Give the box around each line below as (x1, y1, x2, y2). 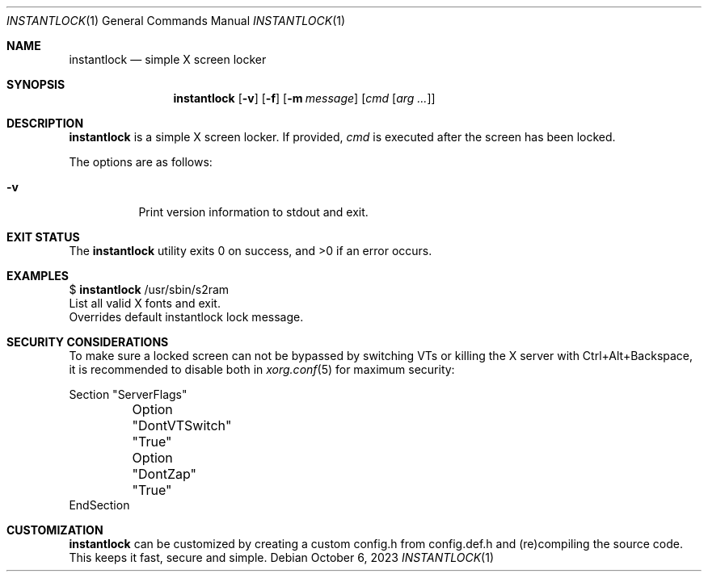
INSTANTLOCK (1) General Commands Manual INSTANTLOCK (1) (6, 14, 346, 27)
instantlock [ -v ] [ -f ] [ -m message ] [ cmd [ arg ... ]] (173, 91, 436, 105)
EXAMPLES (6, 269, 69, 283)
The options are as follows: (69, 155, 213, 169)
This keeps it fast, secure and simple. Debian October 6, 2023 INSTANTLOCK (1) (69, 551, 495, 564)
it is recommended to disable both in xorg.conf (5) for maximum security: (69, 362, 455, 376)
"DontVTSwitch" (132, 417, 232, 433)
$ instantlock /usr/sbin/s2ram (69, 283, 230, 296)
